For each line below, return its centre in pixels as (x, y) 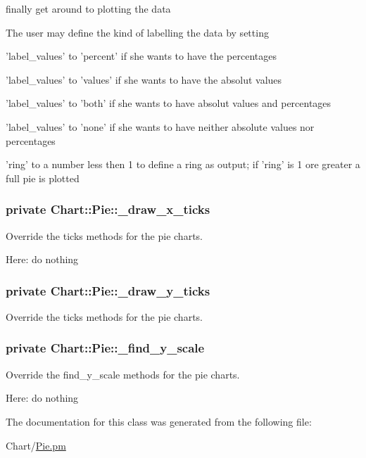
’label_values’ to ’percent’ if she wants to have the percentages (141, 56)
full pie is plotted (43, 178)
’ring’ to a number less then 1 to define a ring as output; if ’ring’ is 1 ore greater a (183, 164)
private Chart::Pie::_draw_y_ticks (108, 290)
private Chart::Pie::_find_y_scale (105, 348)
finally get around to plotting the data (88, 8)
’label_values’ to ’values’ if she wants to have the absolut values (144, 79)
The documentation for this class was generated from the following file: (159, 421)
